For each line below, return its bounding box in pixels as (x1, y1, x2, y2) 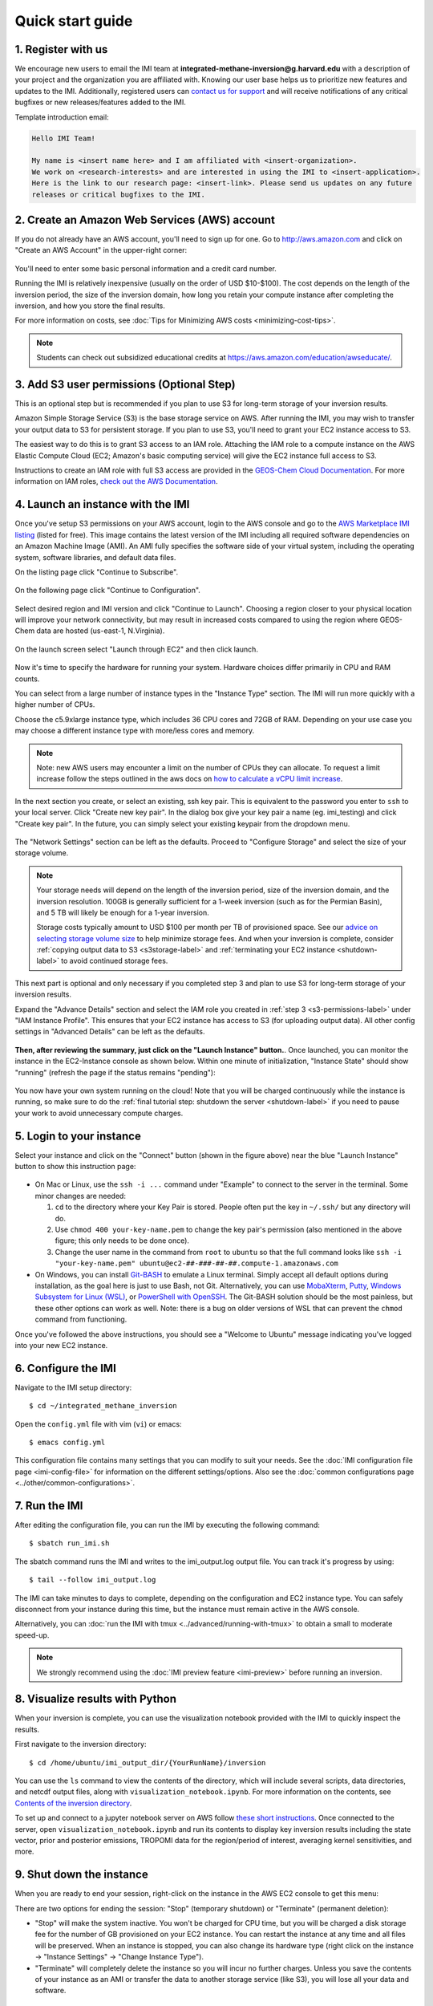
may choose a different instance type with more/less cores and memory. (14, 726, 255, 736)
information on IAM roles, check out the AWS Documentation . (14, 477, 218, 486)
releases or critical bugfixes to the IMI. (31, 189, 206, 199)
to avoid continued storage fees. (61, 956, 168, 966)
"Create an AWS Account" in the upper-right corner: (14, 246, 188, 255)
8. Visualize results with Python (14, 1692, 176, 1706)
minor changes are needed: (34, 1191, 126, 1200)
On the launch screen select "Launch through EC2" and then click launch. (14, 644, 258, 654)
